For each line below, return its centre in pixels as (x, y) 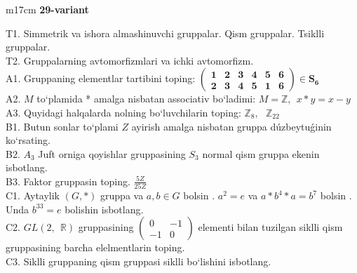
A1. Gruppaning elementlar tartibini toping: (101, 78)
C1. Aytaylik (33, 195)
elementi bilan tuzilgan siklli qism (270, 227)
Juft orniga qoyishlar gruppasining (112, 153)
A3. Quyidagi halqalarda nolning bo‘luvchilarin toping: (123, 112)
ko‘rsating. (28, 140)
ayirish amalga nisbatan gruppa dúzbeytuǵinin (231, 126)
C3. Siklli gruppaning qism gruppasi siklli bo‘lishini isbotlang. (139, 261)
